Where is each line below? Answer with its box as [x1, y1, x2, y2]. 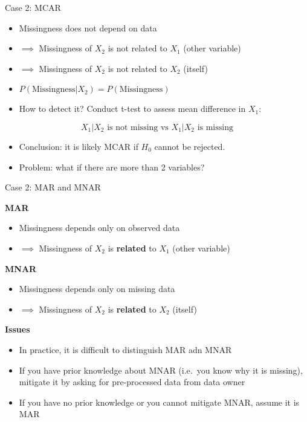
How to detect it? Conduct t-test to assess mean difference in [19, 102, 246, 115]
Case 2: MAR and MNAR [5, 181, 101, 193]
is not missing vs [107, 123, 169, 132]
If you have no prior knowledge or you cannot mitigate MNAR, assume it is [19, 395, 300, 408]
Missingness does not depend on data [19, 21, 157, 34]
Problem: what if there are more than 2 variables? [19, 160, 205, 173]
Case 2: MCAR [5, 1, 61, 13]
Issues [5, 323, 30, 336]
